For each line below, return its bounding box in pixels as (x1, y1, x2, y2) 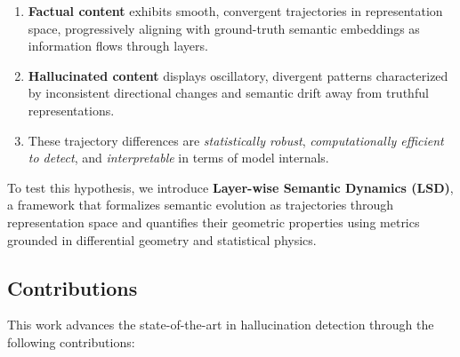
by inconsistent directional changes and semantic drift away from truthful (28, 83, 429, 102)
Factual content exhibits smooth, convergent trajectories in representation (28, 2, 443, 20)
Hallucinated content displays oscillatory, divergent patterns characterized (28, 66, 448, 84)
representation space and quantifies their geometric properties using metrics (7, 212, 420, 231)
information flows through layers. (28, 36, 208, 55)
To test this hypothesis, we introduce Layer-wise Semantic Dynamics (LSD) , (7, 178, 454, 196)
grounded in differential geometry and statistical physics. (7, 230, 317, 249)
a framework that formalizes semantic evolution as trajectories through (7, 195, 394, 214)
